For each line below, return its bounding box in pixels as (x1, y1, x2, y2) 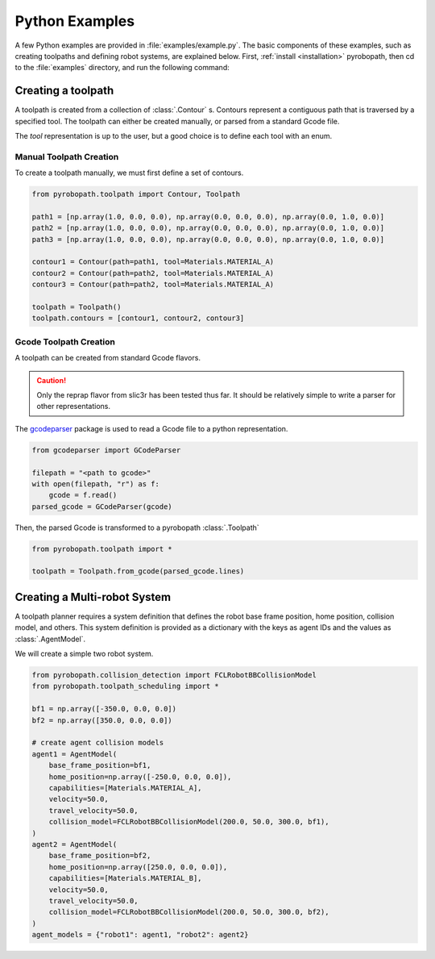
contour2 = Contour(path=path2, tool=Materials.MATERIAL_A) (31, 269, 275, 277)
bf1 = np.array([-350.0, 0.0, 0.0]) (31, 704, 177, 714)
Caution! (36, 375, 67, 385)
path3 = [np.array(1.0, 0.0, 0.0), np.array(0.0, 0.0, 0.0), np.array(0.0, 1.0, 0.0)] (31, 235, 385, 244)
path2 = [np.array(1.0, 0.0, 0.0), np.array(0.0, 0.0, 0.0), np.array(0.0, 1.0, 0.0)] (31, 223, 385, 233)
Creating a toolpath (14, 84, 114, 98)
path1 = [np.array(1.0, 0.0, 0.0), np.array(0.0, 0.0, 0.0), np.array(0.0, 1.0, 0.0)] (31, 212, 385, 221)
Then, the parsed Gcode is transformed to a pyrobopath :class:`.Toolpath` (14, 523, 259, 532)
